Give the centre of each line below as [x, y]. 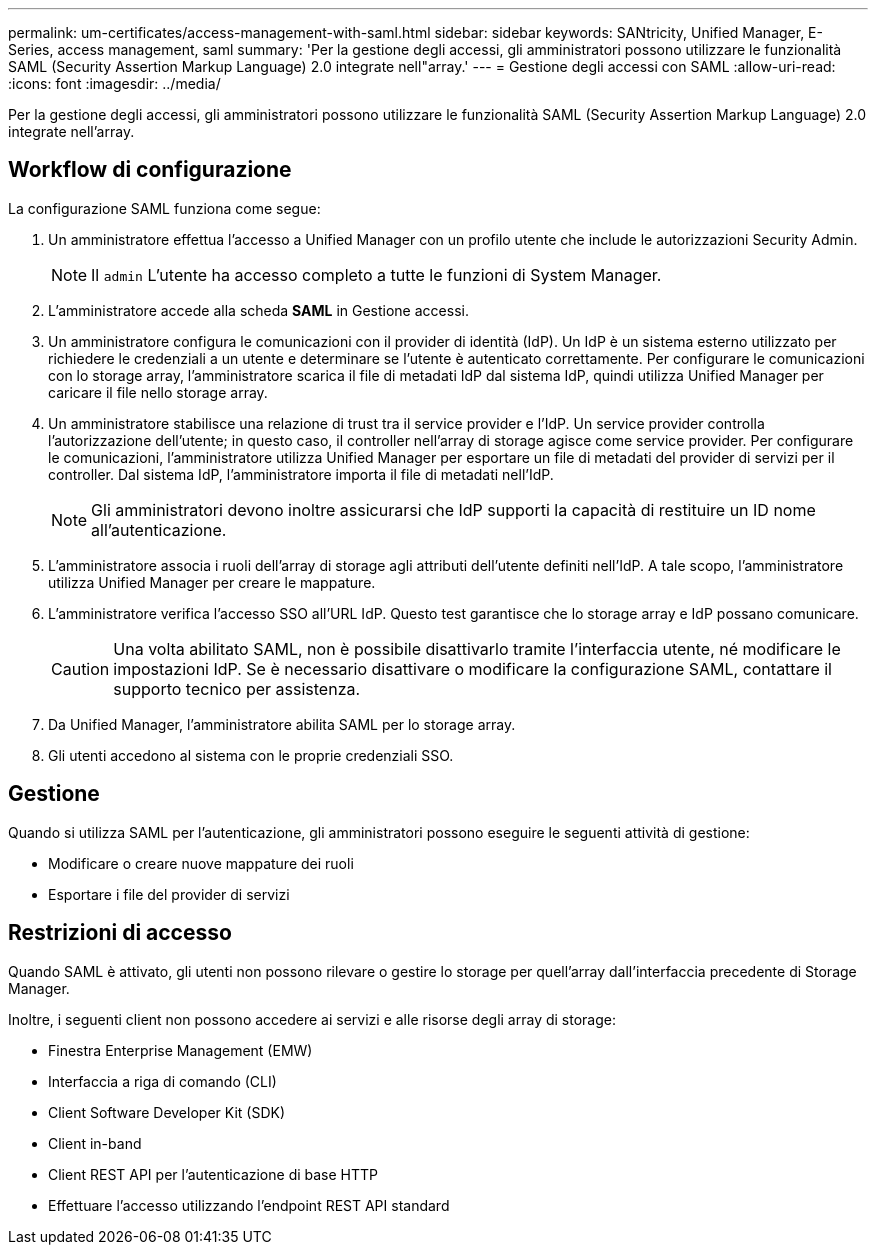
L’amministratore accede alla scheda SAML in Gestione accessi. [258, 310]
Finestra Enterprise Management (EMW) [180, 1050]
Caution [80, 668]
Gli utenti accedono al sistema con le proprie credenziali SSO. [251, 755]
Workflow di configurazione [150, 170]
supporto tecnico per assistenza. [237, 688]
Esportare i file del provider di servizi [169, 894]
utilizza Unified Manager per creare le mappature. [212, 582]
